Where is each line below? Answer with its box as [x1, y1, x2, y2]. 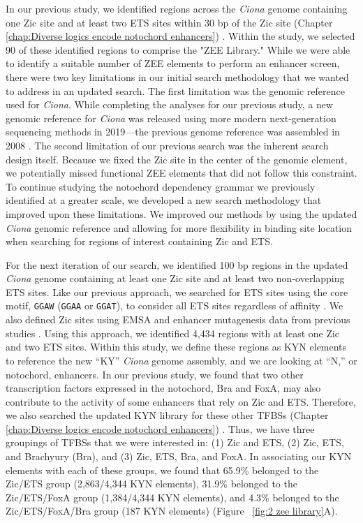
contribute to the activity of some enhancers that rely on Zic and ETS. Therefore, [6, 394, 356, 408]
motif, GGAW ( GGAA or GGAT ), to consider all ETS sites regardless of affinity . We [6, 298, 343, 313]
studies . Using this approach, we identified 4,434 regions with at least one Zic [6, 325, 340, 340]
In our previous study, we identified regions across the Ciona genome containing [6, 1, 348, 15]
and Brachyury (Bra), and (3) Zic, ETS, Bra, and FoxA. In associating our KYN [6, 449, 352, 464]
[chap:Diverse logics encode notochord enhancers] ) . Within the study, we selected [6, 29, 355, 43]
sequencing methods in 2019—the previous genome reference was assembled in [6, 124, 340, 139]
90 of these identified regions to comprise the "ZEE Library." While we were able [6, 42, 350, 57]
